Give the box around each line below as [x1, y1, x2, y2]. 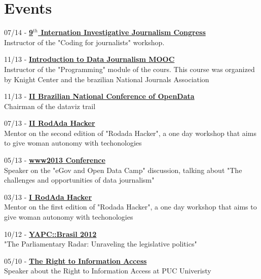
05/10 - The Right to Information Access [4, 255, 147, 266]
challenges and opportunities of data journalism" [4, 175, 155, 185]
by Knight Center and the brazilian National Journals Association [4, 74, 209, 84]
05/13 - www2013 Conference [4, 155, 105, 165]
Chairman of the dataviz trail [4, 100, 96, 111]
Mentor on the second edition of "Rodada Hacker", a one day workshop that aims [4, 127, 256, 138]
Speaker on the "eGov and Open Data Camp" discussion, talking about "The [4, 164, 242, 175]
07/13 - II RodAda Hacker [4, 118, 95, 128]
